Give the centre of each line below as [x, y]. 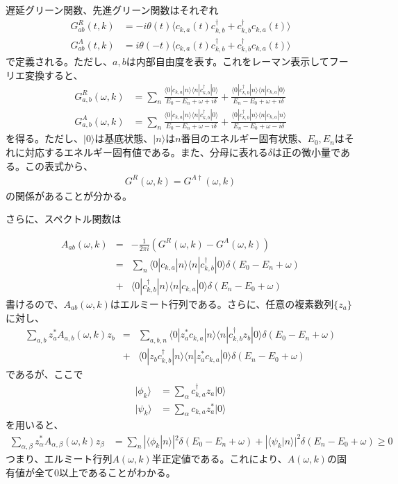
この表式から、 [59, 165]
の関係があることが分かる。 [69, 195]
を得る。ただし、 [44, 138]
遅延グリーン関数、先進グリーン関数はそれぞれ [112, 10]
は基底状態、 [124, 138]
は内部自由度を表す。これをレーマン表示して [227, 61]
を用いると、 [35, 425]
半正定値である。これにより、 [219, 459]
